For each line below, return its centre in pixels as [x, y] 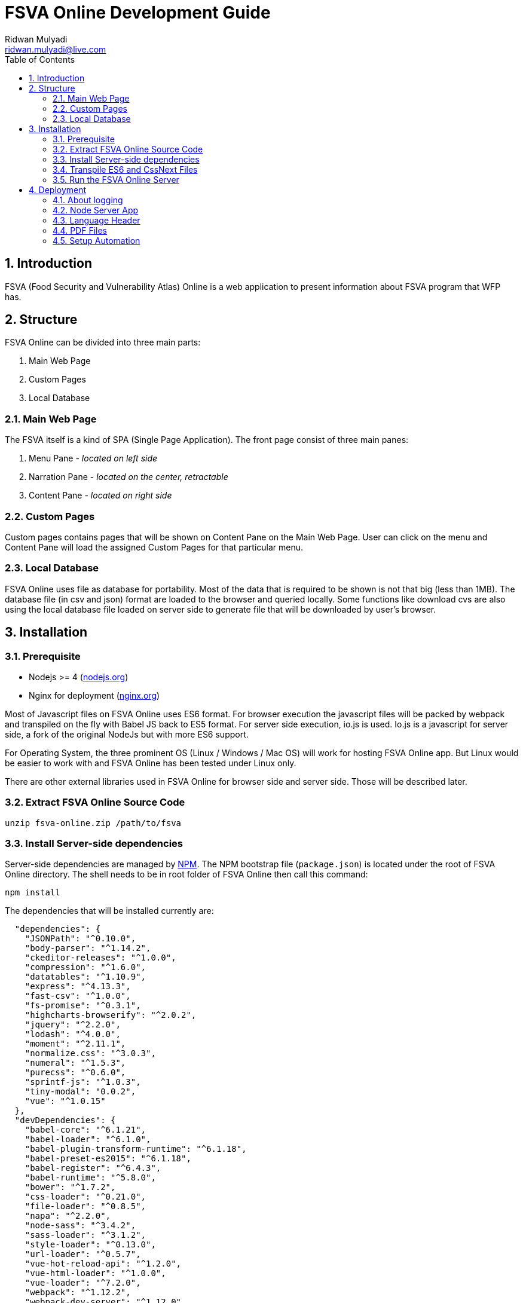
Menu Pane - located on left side [93, 458]
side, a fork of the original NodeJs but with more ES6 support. [127, 734]
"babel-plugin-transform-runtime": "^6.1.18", [136, 1149]
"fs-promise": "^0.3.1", [83, 1006]
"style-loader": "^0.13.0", [90, 1245]
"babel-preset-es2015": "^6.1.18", [108, 1159]
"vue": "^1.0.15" [65, 1101]
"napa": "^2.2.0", [68, 1216]
